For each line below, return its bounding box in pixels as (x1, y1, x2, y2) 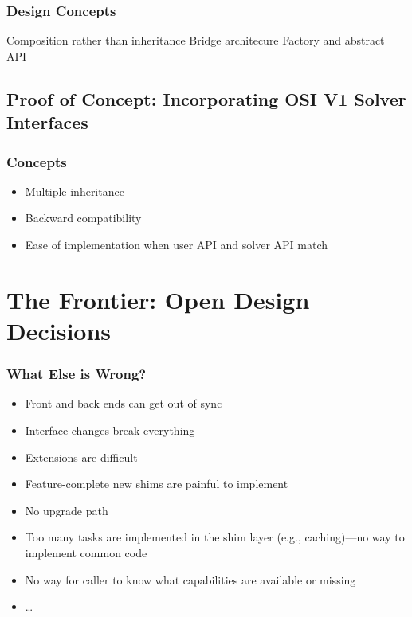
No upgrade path (25, 502, 108, 518)
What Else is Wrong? (6, 364, 147, 384)
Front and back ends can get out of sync (25, 395, 222, 412)
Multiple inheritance (25, 182, 124, 199)
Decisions (6, 314, 112, 346)
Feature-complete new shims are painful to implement (25, 475, 288, 492)
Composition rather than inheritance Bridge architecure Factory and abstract (6, 32, 385, 49)
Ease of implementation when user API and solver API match (25, 236, 328, 252)
